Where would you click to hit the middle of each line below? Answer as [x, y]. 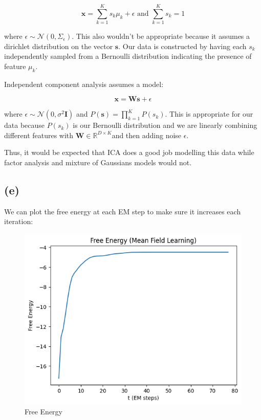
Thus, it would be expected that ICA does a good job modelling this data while [129, 152]
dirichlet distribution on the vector [59, 46]
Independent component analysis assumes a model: [84, 84]
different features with [39, 135]
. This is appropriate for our [209, 114]
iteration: [19, 221]
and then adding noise [147, 135]
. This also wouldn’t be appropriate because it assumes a [161, 36]
